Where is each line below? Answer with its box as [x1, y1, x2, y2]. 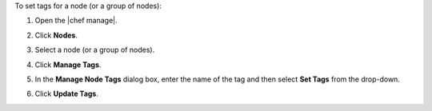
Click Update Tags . [34, 89, 99, 99]
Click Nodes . [34, 30, 78, 40]
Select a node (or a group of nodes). [34, 45, 155, 55]
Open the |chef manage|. [34, 16, 118, 26]
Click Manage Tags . [34, 60, 102, 69]
